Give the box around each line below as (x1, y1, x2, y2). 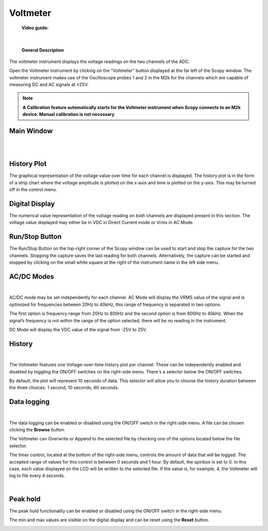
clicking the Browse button (9, 427, 65, 433)
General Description (21, 47, 64, 53)
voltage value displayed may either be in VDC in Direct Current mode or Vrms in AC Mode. (9, 220, 194, 226)
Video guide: (21, 25, 49, 31)
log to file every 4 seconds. (9, 472, 66, 478)
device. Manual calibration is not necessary (22, 112, 115, 118)
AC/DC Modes (9, 272, 55, 281)
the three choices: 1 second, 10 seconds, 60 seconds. (9, 385, 119, 391)
